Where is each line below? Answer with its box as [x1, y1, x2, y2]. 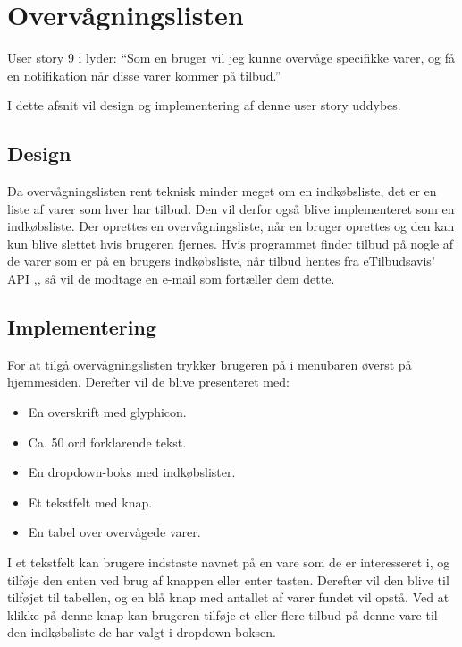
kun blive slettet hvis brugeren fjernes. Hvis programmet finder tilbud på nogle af [7, 234, 454, 252]
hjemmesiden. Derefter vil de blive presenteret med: [7, 372, 290, 391]
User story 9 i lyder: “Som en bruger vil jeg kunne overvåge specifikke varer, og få [7, 48, 456, 67]
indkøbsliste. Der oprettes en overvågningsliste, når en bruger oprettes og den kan [7, 217, 455, 235]
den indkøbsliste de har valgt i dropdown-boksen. [7, 623, 276, 642]
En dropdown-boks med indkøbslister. [28, 463, 236, 481]
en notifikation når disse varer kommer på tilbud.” [7, 65, 281, 84]
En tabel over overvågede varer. [28, 523, 201, 541]
